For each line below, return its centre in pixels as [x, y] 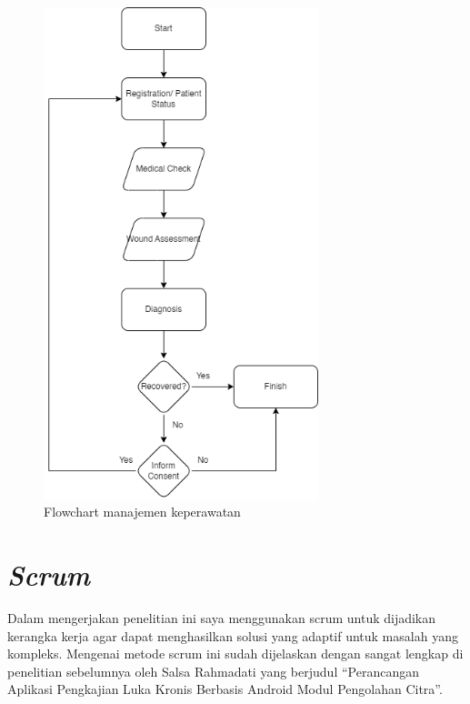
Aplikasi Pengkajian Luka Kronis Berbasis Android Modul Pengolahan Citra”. [225, 689]
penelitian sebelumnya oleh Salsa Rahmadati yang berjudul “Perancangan [213, 671]
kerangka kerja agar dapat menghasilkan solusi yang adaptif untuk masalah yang [233, 635]
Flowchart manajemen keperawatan [142, 512]
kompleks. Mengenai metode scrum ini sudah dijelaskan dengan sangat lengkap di [235, 654]
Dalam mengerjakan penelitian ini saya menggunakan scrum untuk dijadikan [222, 618]
